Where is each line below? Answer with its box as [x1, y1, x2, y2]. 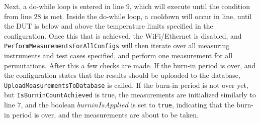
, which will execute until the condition [129, 1, 250, 11]
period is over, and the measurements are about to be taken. [12, 109, 199, 119]
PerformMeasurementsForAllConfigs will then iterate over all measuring [4, 40, 230, 51]
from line [4, 11, 32, 21]
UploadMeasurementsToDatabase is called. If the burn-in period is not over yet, [4, 79, 248, 90]
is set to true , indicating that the [131, 99, 234, 110]
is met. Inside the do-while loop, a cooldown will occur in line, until [43, 11, 252, 21]
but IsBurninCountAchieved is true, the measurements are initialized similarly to [4, 89, 256, 100]
